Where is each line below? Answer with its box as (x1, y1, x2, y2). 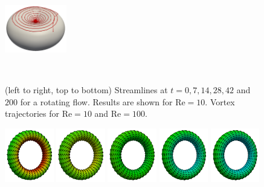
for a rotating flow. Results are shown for (20, 95, 173, 108)
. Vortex (205, 95, 235, 108)
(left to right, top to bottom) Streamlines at (5, 84, 168, 96)
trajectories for (5, 107, 60, 120)
